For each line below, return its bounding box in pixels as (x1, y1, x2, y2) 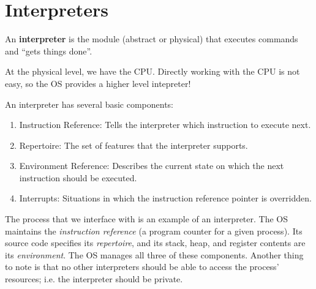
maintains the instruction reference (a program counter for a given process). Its (5, 224, 303, 237)
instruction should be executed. (19, 171, 137, 184)
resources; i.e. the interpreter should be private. (5, 272, 183, 285)
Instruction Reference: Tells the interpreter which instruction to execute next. (19, 118, 311, 131)
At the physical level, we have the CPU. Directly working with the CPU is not (5, 65, 300, 78)
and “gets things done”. (5, 44, 92, 57)
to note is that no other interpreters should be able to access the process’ (5, 260, 279, 273)
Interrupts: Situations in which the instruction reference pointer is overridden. (19, 192, 312, 205)
